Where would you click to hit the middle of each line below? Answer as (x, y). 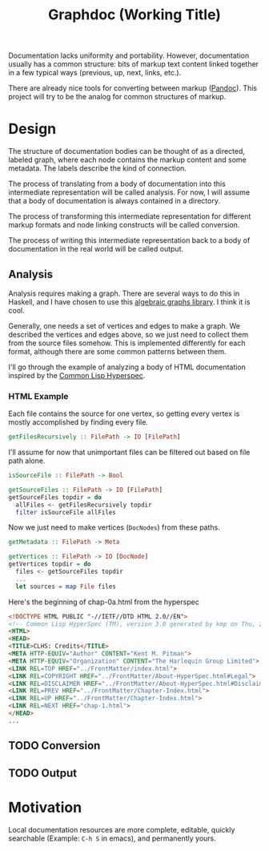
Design (32, 129)
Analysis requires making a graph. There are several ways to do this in (124, 293)
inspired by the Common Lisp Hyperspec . (77, 375)
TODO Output (43, 773)
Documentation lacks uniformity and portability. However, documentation (129, 56)
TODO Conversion (54, 746)
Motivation (45, 807)
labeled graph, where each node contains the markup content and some (127, 160)
